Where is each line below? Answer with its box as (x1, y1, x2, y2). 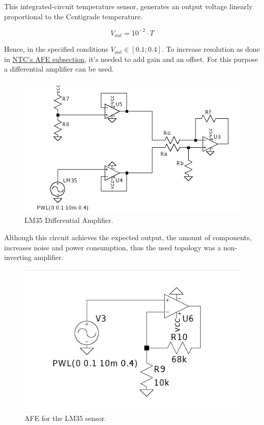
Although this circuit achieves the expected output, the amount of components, (4, 232, 252, 242)
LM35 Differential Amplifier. (24, 215, 113, 225)
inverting (4, 252, 32, 263)
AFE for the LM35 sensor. (24, 412, 107, 423)
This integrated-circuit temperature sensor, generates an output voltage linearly (4, 1, 253, 11)
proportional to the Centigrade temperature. (4, 11, 143, 21)
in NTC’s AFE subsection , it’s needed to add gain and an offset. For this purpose (4, 53, 258, 64)
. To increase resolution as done (162, 44, 260, 54)
